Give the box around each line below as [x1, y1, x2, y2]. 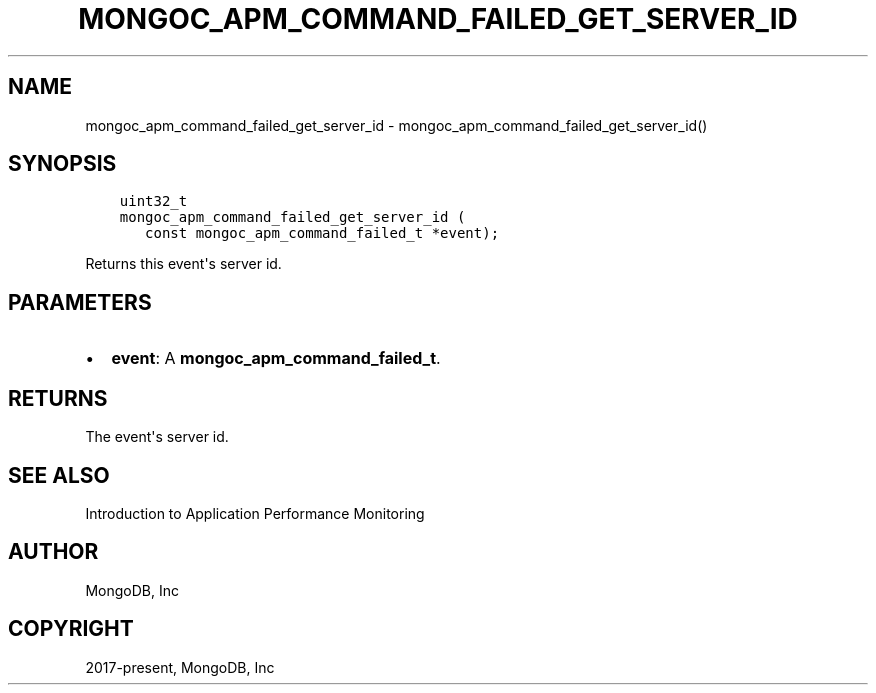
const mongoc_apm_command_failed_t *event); [145, 225, 500, 242]
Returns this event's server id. [85, 255, 282, 273]
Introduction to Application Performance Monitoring [85, 504, 425, 522]
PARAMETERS [8, 289, 152, 315]
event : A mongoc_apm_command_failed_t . [111, 348, 441, 369]
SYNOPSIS [8, 151, 117, 177]
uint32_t [119, 193, 188, 210]
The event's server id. [85, 428, 229, 446]
